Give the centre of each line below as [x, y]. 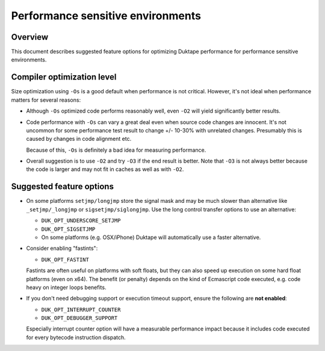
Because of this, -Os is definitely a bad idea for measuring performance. [116, 150]
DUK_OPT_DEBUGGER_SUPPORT [79, 318]
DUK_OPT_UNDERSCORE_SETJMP [81, 221]
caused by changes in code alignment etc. [79, 139]
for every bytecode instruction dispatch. [76, 337]
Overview [30, 37]
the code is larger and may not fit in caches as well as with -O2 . [105, 169]
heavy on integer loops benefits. [66, 287]
